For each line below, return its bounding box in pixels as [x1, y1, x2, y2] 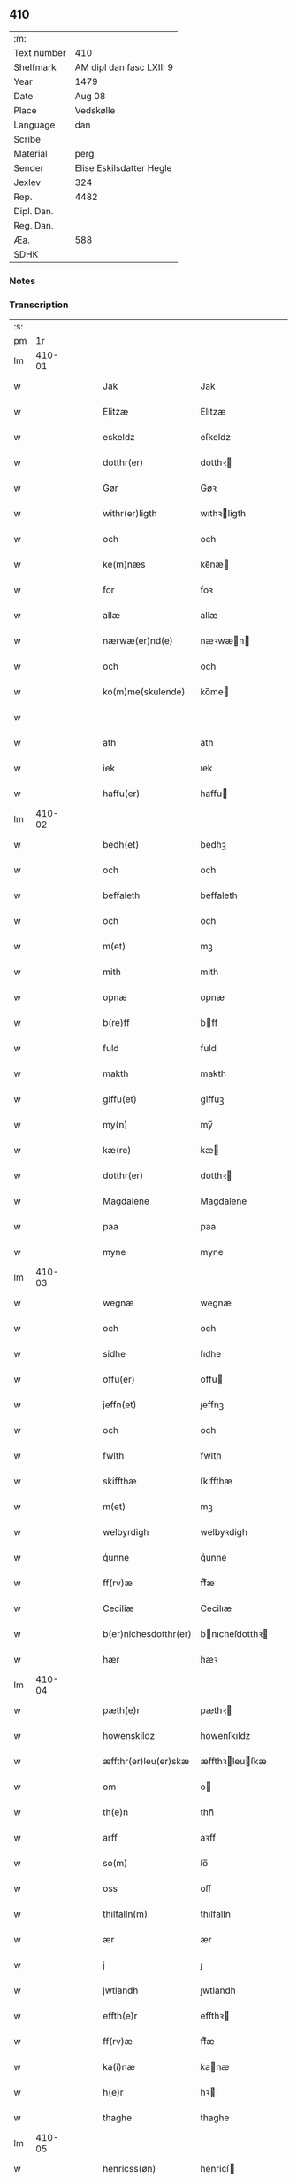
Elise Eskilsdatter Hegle [74, 161, 172, 174]
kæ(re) [103, 1144, 132, 1157]
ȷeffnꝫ [200, 1399, 224, 1411]
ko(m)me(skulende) [103, 686, 186, 698]
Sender [13, 161, 44, 174]
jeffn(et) [103, 1399, 137, 1411]
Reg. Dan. [13, 219, 55, 231]
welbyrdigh [103, 1526, 149, 1539]
